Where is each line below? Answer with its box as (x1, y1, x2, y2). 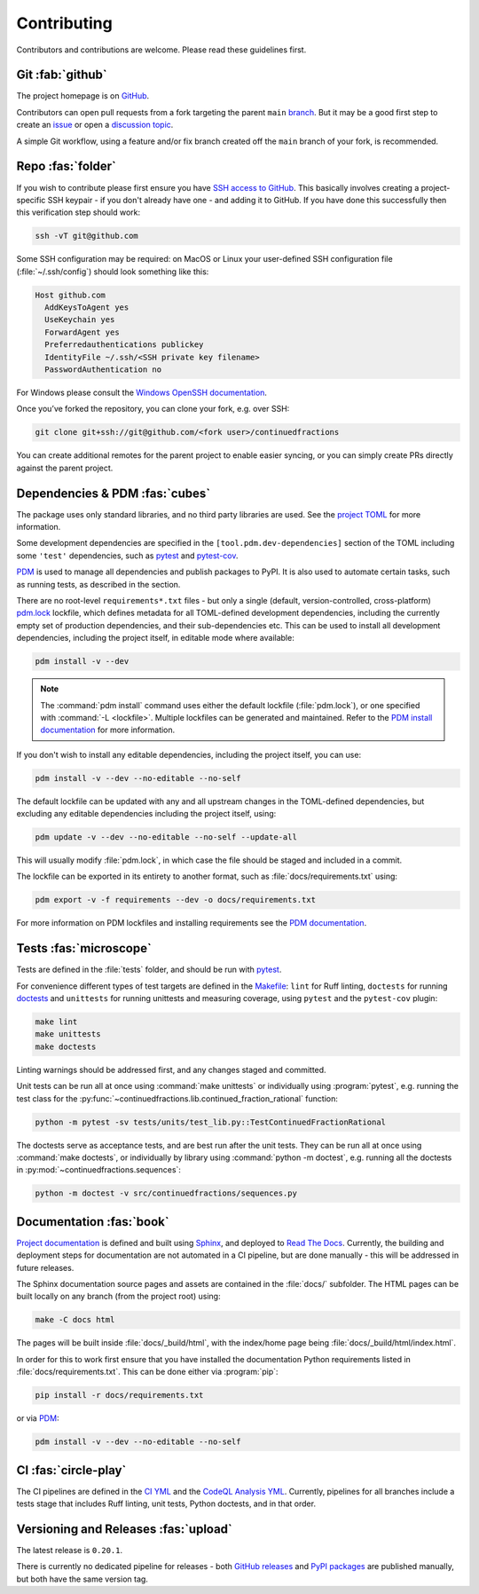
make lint (35, 1017, 78, 1027)
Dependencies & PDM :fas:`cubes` (16, 485, 211, 501)
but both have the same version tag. (16, 1574, 148, 1584)
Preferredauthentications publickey (44, 340, 204, 350)
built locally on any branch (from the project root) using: (16, 1291, 221, 1302)
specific (16, 194, 46, 205)
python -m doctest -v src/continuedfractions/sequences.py (35, 1188, 297, 1198)
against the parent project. (16, 462, 114, 473)
